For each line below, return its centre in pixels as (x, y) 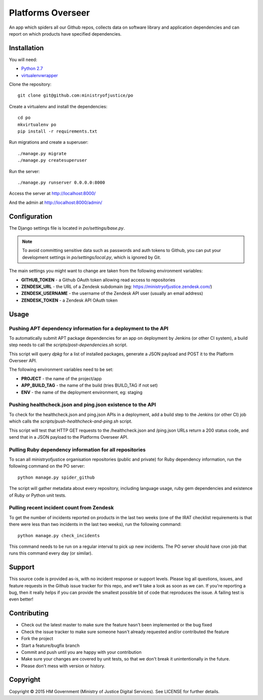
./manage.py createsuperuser (52, 160)
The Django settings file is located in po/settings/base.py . (67, 228)
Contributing (29, 613)
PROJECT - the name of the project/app (61, 378)
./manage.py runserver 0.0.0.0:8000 (61, 182)
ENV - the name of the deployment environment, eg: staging (82, 392)
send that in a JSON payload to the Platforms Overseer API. (69, 437)
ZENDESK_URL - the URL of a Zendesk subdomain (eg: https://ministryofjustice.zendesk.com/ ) (117, 286)
